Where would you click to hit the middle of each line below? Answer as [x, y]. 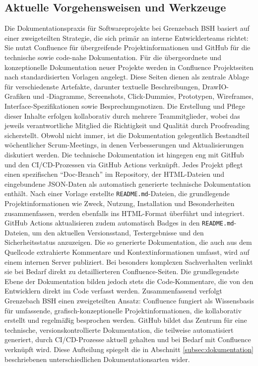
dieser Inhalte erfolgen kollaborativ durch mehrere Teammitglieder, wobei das [122, 115]
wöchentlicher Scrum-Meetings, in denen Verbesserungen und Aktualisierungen [124, 145]
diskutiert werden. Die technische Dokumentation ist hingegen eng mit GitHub [124, 154]
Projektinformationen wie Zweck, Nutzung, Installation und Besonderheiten [120, 203]
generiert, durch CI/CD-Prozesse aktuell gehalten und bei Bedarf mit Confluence [128, 339]
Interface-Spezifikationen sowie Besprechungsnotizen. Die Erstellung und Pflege [125, 106]
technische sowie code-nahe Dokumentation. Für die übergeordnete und [113, 57]
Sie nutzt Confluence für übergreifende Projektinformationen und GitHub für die [128, 47]
